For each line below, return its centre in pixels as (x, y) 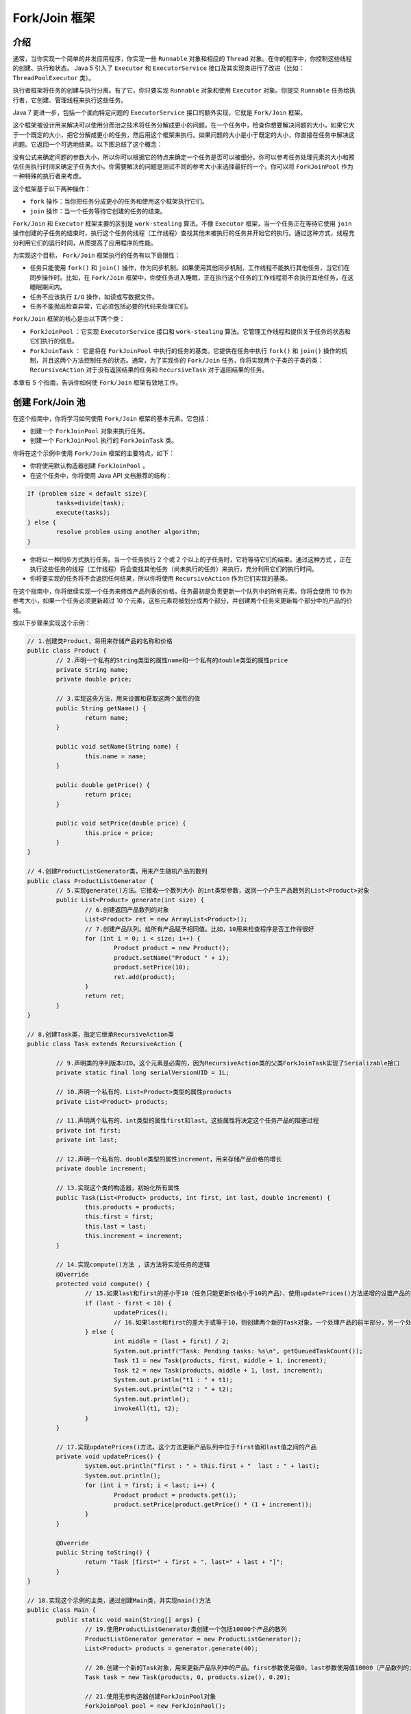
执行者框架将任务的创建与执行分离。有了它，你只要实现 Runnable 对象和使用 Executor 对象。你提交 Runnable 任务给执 (184, 90)
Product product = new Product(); (171, 948)
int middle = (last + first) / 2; (171, 1341)
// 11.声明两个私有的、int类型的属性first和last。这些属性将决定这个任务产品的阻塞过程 (187, 1121)
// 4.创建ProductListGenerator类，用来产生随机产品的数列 (117, 871)
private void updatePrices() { (108, 1457)
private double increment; (101, 1169)
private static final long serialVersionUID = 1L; (142, 1073)
